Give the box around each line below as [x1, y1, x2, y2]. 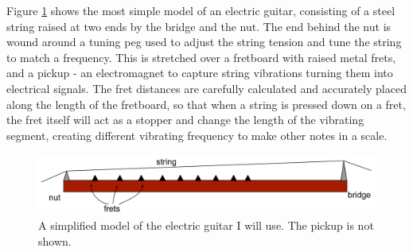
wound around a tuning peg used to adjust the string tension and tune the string [6, 33, 402, 50]
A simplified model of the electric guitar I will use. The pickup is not [38, 217, 374, 234]
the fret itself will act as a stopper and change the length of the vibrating [6, 111, 364, 128]
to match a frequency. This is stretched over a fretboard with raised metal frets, [6, 48, 396, 65]
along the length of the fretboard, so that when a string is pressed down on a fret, [6, 95, 406, 112]
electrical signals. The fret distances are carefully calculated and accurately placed [6, 79, 407, 96]
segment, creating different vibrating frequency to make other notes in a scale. [6, 126, 388, 143]
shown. [38, 232, 72, 249]
